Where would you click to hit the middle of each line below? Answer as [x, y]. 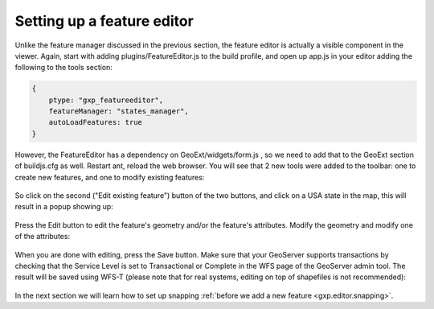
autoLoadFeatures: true [95, 122]
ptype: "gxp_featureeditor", [106, 100]
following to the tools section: [63, 68]
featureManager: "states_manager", [119, 111]
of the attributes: [43, 237]
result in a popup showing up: [64, 207]
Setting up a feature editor [104, 21]
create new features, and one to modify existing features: [110, 177]
